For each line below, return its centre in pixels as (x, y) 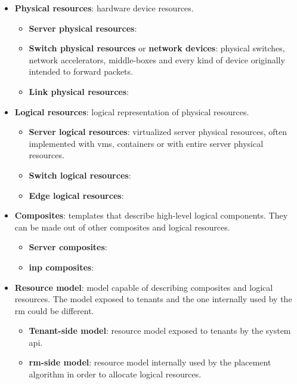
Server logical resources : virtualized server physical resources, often (158, 132)
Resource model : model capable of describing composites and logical (144, 287)
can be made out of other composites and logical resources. (122, 227)
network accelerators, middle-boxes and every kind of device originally (157, 59)
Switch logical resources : (80, 175)
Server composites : (68, 247)
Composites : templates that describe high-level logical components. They (151, 215)
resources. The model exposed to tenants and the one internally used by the (153, 299)
